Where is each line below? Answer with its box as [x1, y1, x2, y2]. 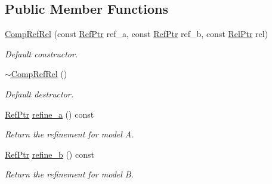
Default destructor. [5, 87, 74, 100]
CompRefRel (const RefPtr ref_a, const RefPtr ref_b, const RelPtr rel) [5, 27, 268, 40]
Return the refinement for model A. [5, 128, 134, 140]
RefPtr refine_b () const [5, 148, 94, 160]
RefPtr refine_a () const [5, 108, 94, 120]
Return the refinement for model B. [5, 168, 134, 180]
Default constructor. [5, 47, 78, 60]
